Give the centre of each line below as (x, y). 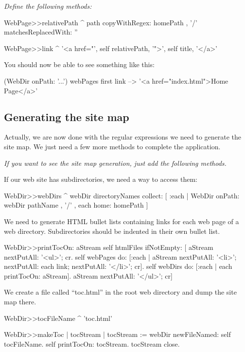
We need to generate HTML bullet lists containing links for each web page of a (122, 221)
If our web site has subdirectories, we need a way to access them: (101, 179)
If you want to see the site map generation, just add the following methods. (115, 163)
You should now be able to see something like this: (79, 64)
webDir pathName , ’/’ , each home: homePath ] (76, 205)
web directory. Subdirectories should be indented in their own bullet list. (112, 231)
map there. (20, 302)
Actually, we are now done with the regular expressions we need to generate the (123, 137)
